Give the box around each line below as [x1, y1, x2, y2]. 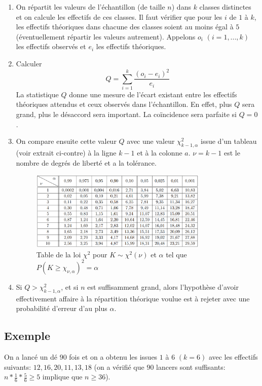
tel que [166, 249, 187, 259]
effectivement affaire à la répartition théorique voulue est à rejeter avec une [16, 293, 250, 303]
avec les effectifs [208, 352, 258, 362]
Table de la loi [36, 249, 81, 259]
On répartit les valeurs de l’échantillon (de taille [16, 2, 165, 12]
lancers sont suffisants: [156, 361, 226, 372]
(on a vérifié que [94, 361, 144, 372]
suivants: [4, 361, 31, 372]
